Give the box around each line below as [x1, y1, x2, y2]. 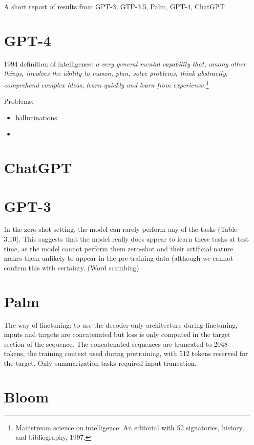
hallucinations [15, 112, 57, 122]
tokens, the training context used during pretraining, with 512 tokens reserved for [4, 348, 248, 358]
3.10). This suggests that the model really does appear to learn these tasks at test [4, 234, 249, 244]
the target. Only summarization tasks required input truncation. [4, 357, 197, 368]
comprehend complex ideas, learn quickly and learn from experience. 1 [4, 78, 209, 89]
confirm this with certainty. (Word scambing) [4, 262, 139, 272]
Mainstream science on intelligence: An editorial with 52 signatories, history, [15, 422, 244, 432]
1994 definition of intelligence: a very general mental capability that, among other [4, 58, 246, 68]
